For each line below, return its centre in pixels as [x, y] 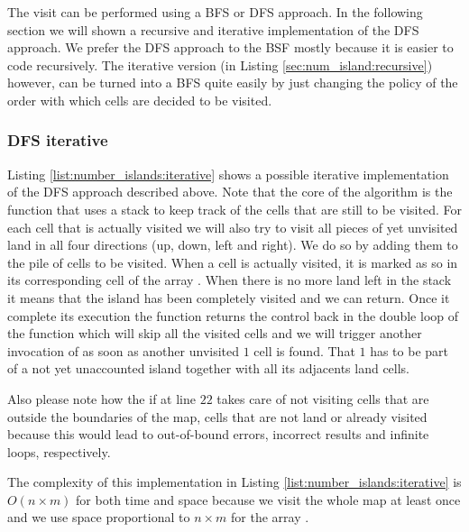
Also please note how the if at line [101, 398]
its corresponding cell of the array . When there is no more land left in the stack [230, 280]
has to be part [409, 350]
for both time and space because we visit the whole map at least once [268, 499]
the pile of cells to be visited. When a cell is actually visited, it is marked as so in [233, 262]
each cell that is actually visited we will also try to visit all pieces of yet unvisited [233, 227]
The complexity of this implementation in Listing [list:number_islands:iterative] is [234, 482]
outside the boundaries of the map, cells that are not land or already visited [217, 416]
